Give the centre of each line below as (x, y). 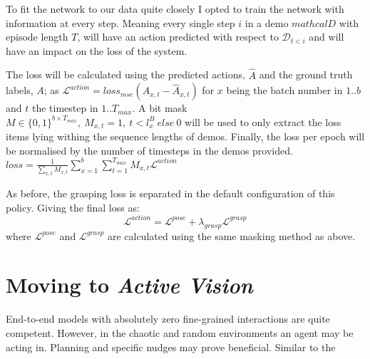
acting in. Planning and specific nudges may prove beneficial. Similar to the (171, 347)
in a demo (267, 22)
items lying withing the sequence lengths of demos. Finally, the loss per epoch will (185, 136)
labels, (20, 90)
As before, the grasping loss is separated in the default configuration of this (170, 193)
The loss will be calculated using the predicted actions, (125, 74)
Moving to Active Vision (129, 285)
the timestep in (65, 108)
